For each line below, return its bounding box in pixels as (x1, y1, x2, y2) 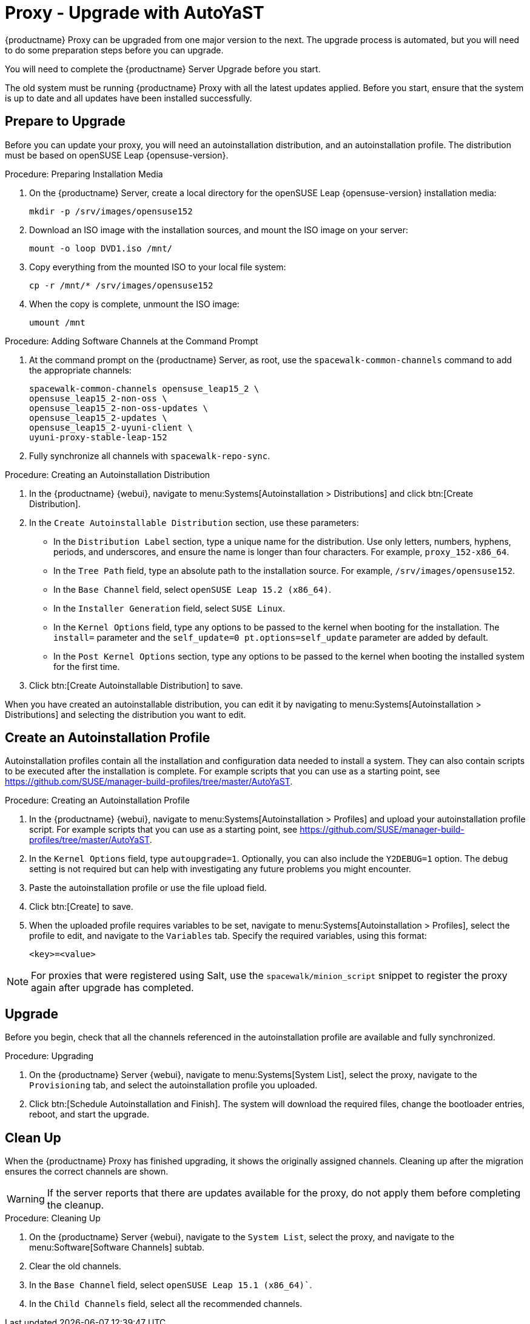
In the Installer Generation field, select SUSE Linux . (53, 602, 286, 613)
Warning (7, 1193, 45, 1206)
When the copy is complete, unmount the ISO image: (29, 298, 240, 309)
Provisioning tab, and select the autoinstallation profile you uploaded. (29, 1080, 318, 1091)
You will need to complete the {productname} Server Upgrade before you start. (5, 63, 321, 74)
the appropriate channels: (29, 364, 132, 375)
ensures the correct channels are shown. (5, 1166, 169, 1177)
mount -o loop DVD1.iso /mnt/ (29, 243, 173, 253)
